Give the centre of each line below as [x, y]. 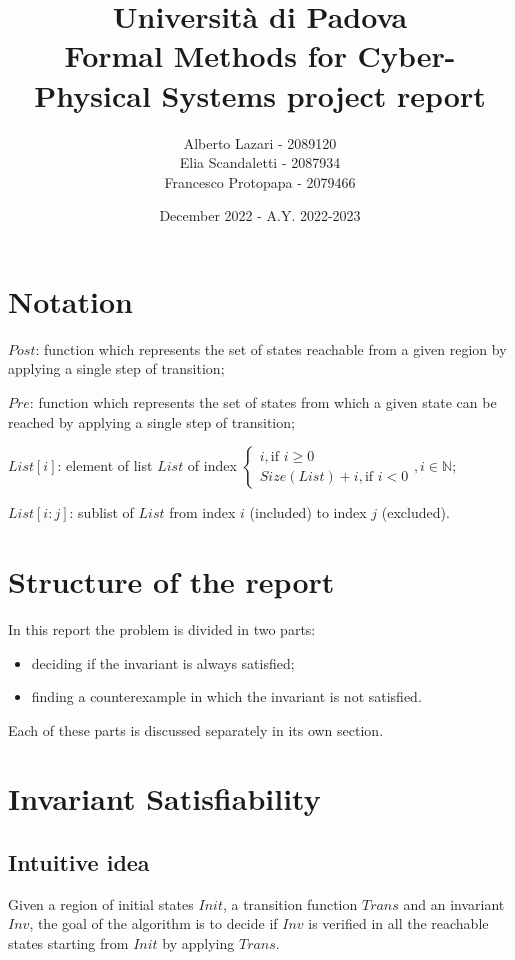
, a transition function [290, 903]
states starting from [68, 943]
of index [212, 465]
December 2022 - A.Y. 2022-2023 [260, 215]
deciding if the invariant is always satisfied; [163, 662]
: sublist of [101, 512]
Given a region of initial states [101, 903]
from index [202, 512]
